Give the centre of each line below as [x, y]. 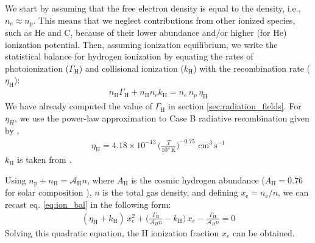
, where [101, 180]
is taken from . [44, 159]
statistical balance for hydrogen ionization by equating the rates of [129, 56]
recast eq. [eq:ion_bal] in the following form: [88, 204]
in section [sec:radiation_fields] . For [235, 106]
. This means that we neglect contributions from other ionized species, [164, 20]
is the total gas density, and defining [170, 192]
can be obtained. [264, 232]
